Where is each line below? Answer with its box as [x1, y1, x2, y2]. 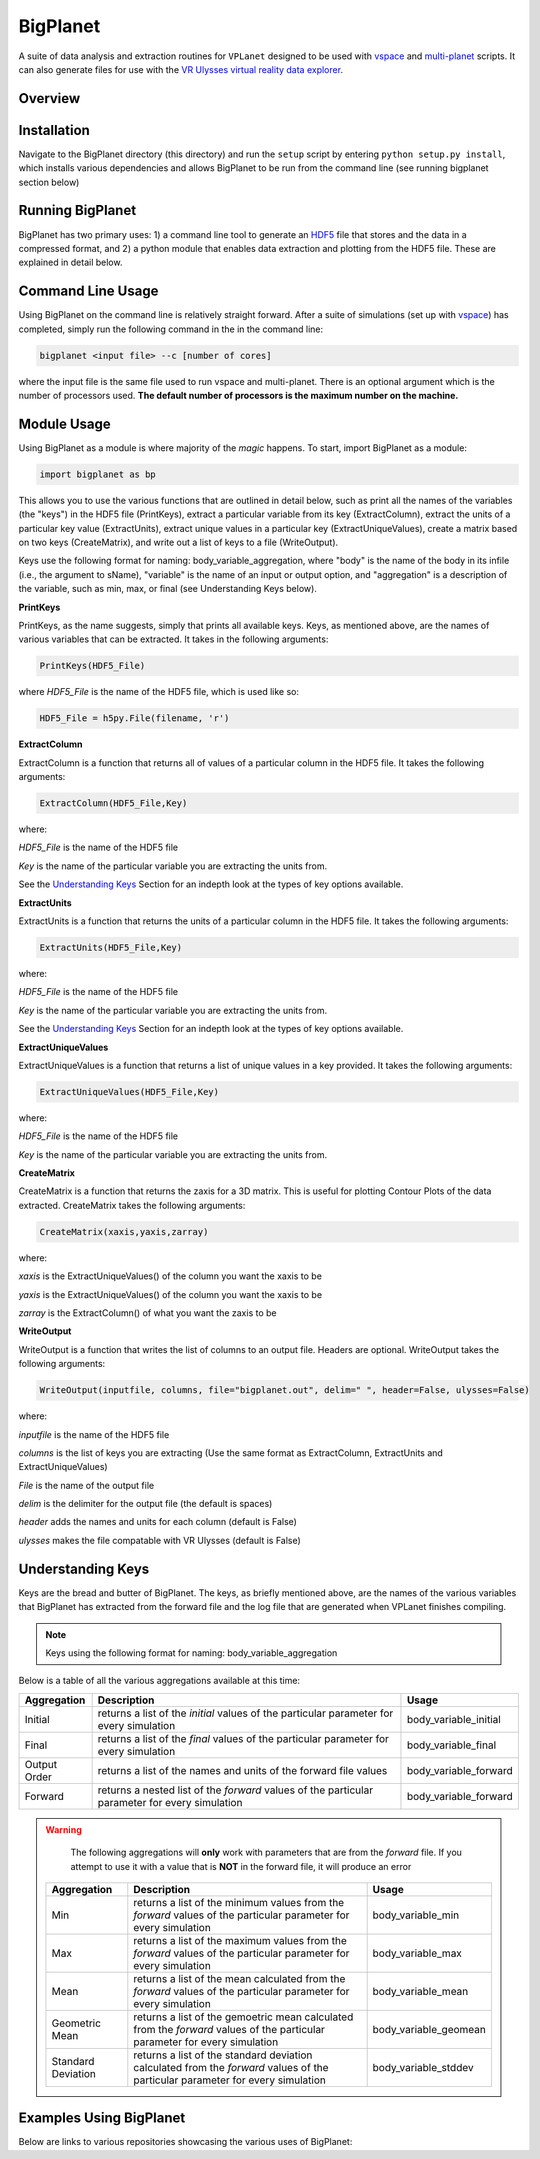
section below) [18, 176, 80, 188]
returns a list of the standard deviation [133, 2048, 313, 2062]
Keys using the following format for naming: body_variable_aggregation [45, 1646, 338, 1659]
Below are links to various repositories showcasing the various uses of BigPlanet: [18, 2136, 353, 2148]
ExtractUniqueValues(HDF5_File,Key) [39, 1086, 220, 1097]
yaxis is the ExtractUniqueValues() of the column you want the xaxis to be [18, 1288, 323, 1300]
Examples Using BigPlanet [18, 2110, 186, 2127]
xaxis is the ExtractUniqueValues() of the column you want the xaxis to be [18, 1270, 322, 1282]
